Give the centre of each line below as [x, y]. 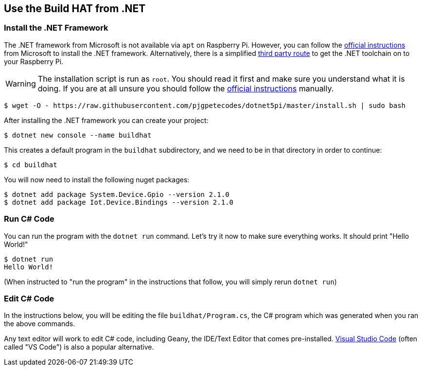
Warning [21, 83]
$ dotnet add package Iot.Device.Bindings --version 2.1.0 [119, 202]
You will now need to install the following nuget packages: [97, 179]
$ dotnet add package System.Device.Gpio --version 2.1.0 [117, 194]
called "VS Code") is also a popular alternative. [79, 347]
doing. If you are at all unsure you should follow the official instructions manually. [186, 88]
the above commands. [40, 324]
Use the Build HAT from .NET [75, 9]
